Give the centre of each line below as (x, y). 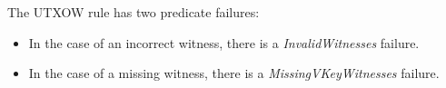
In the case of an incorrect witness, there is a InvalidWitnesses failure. (224, 42)
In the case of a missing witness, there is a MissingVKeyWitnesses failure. (234, 73)
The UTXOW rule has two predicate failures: (134, 12)
